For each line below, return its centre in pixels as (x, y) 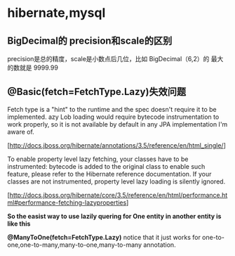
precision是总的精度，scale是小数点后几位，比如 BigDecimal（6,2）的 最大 (115, 59)
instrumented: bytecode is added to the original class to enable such (106, 166)
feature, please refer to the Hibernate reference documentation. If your (109, 174)
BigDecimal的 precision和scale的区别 (90, 40)
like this (19, 224)
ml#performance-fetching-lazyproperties (67, 203)
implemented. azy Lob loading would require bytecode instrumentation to (113, 117)
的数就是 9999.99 (33, 68)
